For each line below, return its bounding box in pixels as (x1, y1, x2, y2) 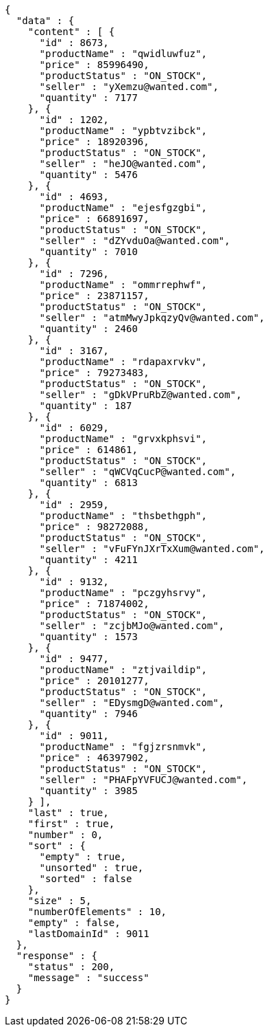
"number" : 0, (27, 829, 103, 840)
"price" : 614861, (39, 444, 138, 455)
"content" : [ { (27, 26, 115, 37)
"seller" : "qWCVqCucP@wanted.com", (39, 466, 236, 477)
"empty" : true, (39, 851, 127, 862)
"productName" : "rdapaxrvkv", (39, 356, 208, 367)
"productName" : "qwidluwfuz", (39, 48, 208, 59)
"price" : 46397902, (39, 752, 149, 763)
